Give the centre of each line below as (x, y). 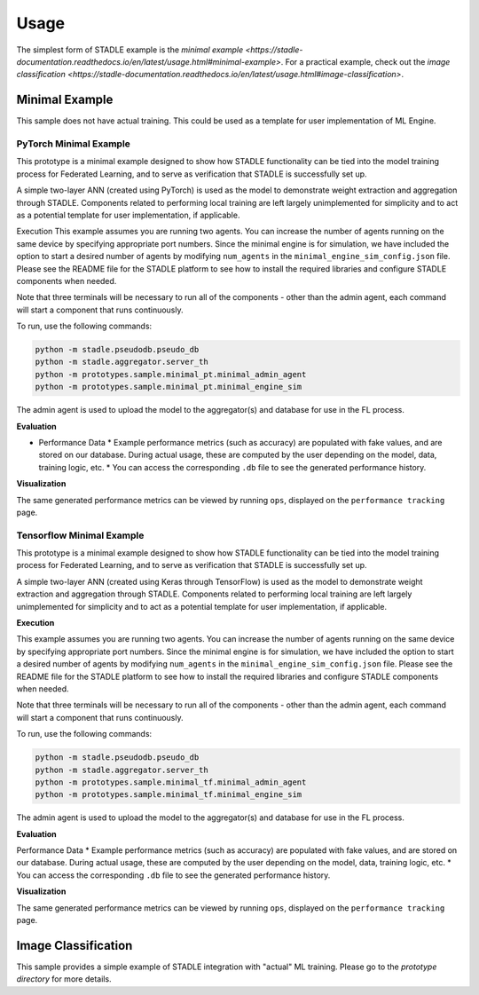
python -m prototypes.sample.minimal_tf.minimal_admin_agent (171, 782)
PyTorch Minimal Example (73, 144)
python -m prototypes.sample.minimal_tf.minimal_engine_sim (169, 795)
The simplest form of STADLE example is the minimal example (130, 50)
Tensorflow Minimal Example (80, 535)
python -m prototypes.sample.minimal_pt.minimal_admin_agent (171, 374)
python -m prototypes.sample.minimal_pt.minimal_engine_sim (169, 387)
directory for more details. (64, 979)
